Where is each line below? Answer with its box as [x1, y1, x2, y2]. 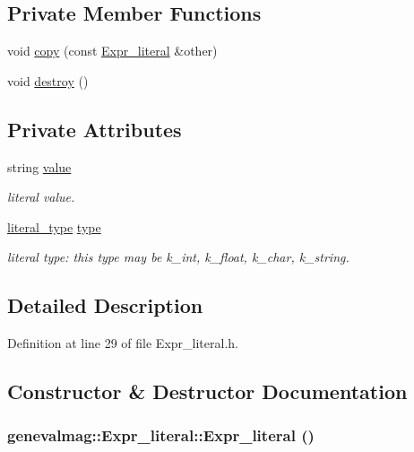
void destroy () [7, 71, 89, 90]
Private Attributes [7, 115, 182, 143]
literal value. [7, 187, 75, 206]
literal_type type [7, 217, 101, 236]
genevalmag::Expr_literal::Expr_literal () [7, 424, 315, 447]
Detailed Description [7, 291, 203, 319]
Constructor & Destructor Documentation [7, 378, 408, 405]
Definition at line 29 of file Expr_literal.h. [7, 334, 238, 352]
